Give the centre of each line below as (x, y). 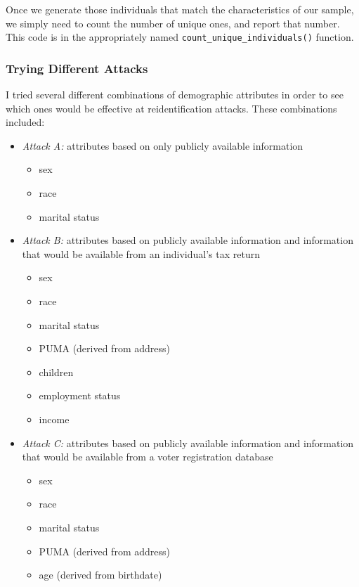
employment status (80, 395)
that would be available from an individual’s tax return (141, 253)
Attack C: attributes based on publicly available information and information (188, 443)
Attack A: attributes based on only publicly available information (163, 145)
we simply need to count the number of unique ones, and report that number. (173, 23)
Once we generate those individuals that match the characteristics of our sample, (180, 9)
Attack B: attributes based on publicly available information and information (188, 240)
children (56, 372)
